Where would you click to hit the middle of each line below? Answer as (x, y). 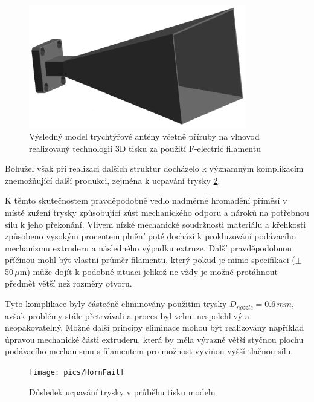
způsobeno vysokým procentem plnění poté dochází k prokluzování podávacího (150, 236)
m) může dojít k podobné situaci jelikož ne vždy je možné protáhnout (149, 271)
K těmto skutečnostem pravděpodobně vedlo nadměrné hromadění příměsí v (146, 200)
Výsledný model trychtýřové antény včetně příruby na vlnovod (144, 136)
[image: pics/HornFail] (77, 373)
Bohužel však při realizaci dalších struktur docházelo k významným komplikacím (154, 168)
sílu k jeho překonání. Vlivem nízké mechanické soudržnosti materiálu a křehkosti (155, 224)
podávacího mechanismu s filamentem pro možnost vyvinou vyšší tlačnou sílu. (149, 351)
